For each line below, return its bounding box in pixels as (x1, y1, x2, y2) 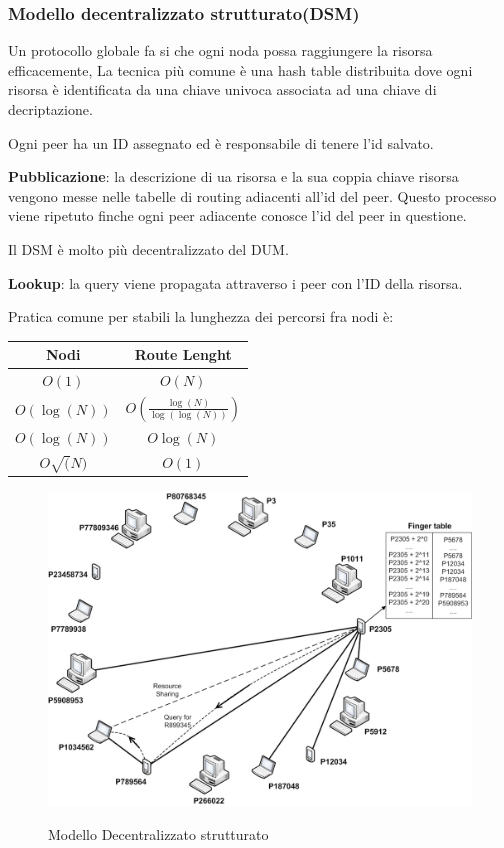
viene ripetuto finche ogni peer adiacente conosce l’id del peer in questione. (8, 205, 467, 226)
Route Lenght (134, 344, 232, 365)
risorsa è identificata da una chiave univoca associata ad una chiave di (8, 79, 437, 100)
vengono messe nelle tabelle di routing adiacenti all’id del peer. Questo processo (8, 185, 497, 206)
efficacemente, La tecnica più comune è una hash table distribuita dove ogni (8, 59, 473, 80)
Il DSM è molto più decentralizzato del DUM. (8, 238, 289, 259)
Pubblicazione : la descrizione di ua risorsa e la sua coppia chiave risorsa (8, 166, 459, 187)
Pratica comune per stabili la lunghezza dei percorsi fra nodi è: (8, 306, 394, 327)
